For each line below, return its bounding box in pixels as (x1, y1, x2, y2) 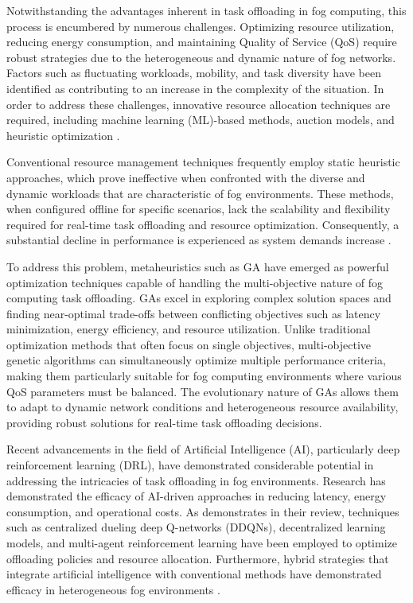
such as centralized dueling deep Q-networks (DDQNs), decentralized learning (6, 519, 386, 535)
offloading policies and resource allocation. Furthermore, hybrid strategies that (6, 550, 389, 566)
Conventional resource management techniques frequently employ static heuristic (6, 154, 400, 170)
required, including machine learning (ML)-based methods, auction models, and (6, 111, 395, 128)
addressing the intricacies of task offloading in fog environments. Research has (6, 472, 386, 488)
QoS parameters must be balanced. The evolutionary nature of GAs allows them (6, 383, 399, 399)
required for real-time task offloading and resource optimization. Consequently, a (6, 216, 399, 232)
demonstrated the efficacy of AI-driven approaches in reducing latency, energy (6, 488, 387, 504)
